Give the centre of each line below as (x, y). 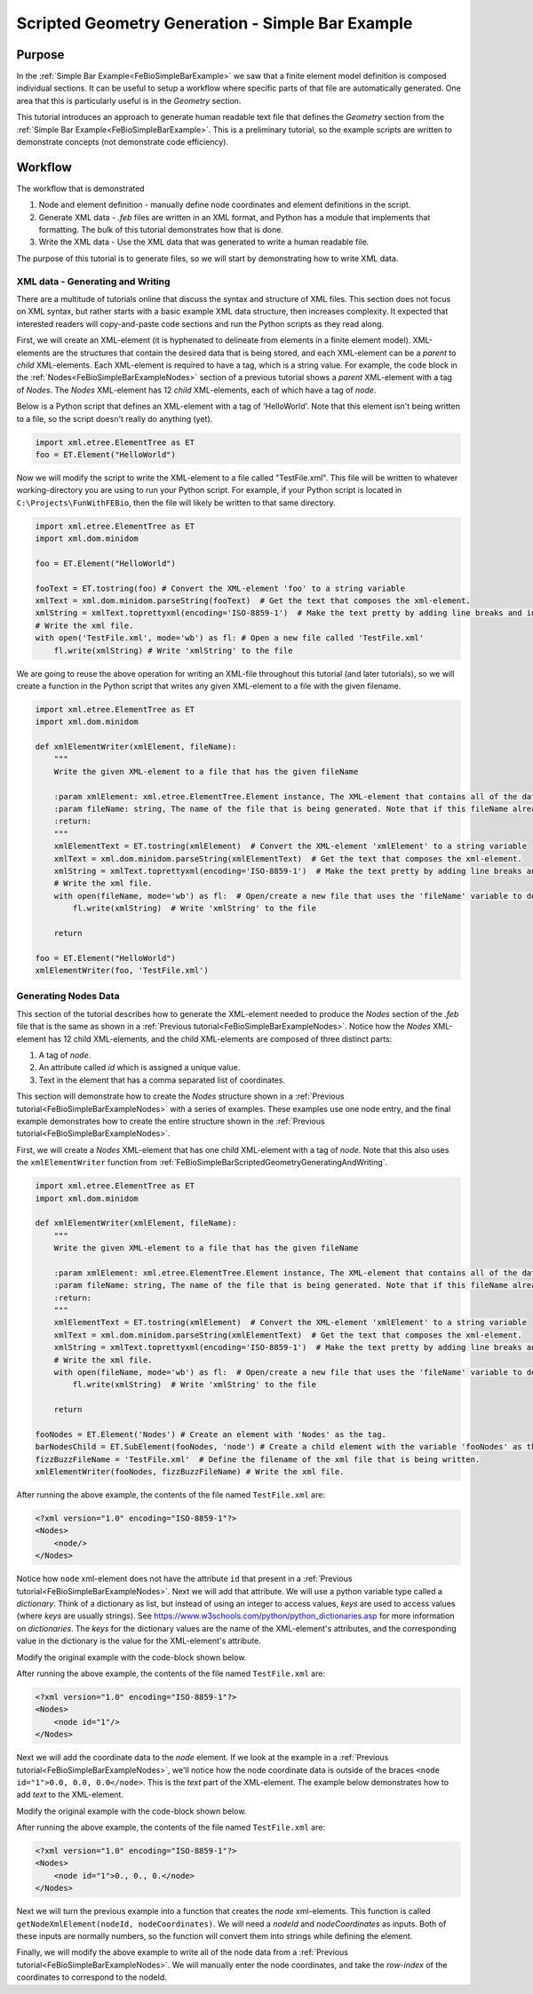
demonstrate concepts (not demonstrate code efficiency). (123, 142)
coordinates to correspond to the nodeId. (92, 1977)
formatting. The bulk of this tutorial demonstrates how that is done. (161, 230)
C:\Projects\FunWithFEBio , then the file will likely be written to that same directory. (176, 503)
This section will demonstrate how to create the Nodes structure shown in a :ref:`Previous (180, 1096)
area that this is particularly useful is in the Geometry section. (129, 100)
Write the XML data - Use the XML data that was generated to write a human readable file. (204, 242)
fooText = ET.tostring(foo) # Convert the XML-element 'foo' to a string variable (220, 588)
